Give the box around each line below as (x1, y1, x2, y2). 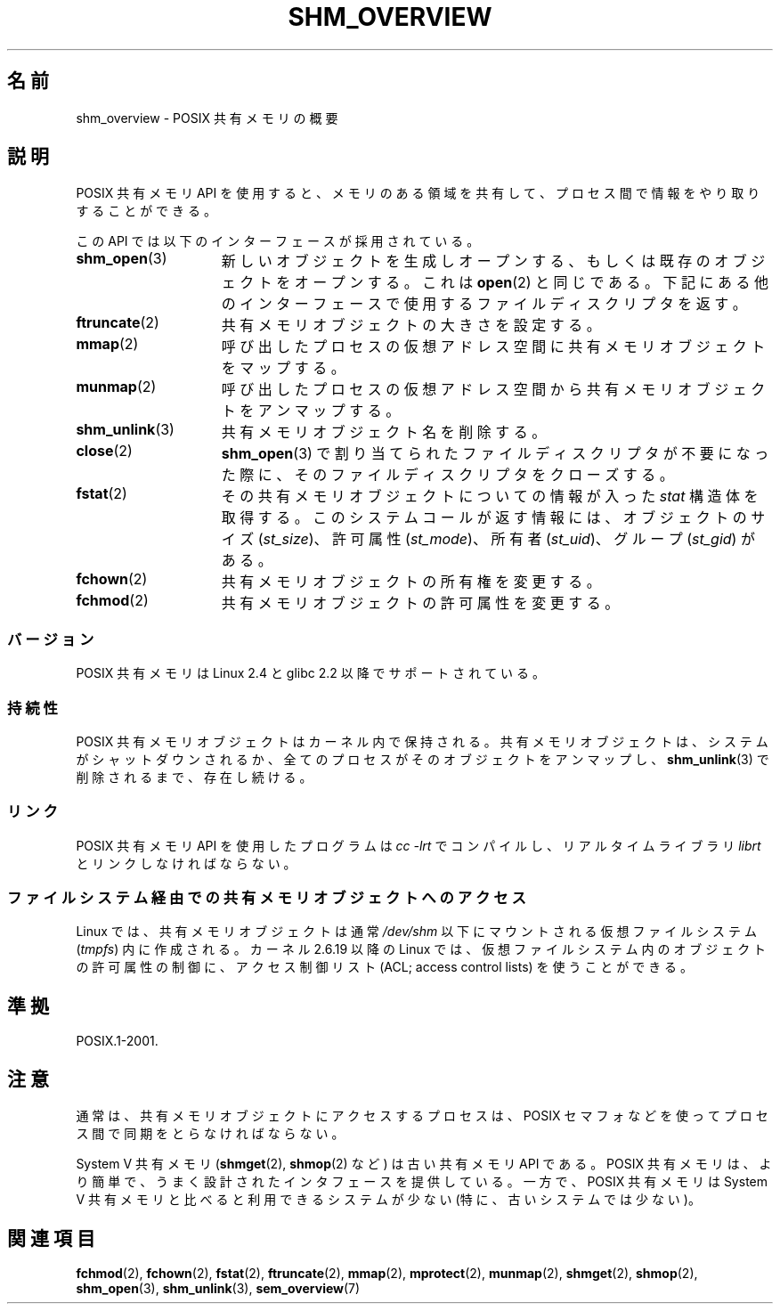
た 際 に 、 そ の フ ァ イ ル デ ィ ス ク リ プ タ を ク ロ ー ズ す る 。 (221, 466, 674, 484)
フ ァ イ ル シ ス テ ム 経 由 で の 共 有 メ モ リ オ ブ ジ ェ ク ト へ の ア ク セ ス (7, 889, 526, 908)
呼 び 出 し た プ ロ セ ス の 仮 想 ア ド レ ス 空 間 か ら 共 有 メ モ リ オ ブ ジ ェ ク (221, 380, 766, 399)
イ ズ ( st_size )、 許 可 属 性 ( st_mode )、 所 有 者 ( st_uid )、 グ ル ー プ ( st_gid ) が (221, 530, 755, 549)
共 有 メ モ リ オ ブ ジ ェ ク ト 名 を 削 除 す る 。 (221, 423, 547, 442)
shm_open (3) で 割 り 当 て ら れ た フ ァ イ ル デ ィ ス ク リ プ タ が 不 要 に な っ (221, 444, 769, 463)
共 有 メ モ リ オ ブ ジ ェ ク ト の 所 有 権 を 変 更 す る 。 (221, 573, 601, 591)
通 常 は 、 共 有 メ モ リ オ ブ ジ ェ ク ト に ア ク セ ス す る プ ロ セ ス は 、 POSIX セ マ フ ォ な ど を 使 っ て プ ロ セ (76, 1108, 768, 1124)
